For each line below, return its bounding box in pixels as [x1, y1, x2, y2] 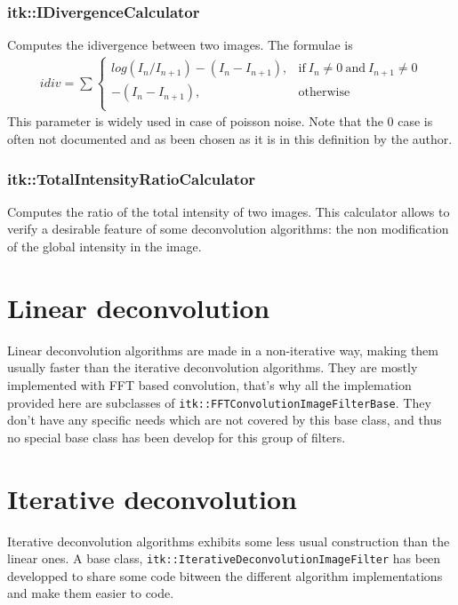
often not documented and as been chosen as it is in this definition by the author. [7, 130, 453, 148]
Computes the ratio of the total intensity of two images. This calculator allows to [7, 202, 450, 220]
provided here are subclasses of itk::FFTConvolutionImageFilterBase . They [7, 393, 431, 411]
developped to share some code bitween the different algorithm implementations [7, 566, 443, 585]
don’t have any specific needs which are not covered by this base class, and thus [7, 410, 442, 429]
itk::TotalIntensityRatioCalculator [7, 167, 256, 189]
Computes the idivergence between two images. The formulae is [7, 36, 353, 54]
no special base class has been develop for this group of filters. [7, 427, 346, 446]
